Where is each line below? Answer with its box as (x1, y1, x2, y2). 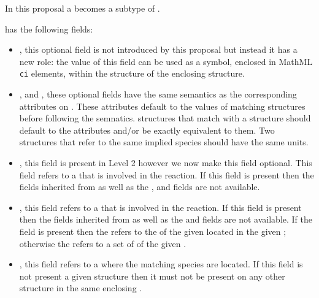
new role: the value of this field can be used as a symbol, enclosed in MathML (19, 55, 313, 67)
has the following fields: (5, 22, 93, 35)
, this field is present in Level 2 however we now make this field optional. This (19, 156, 312, 169)
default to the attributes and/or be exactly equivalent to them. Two (19, 123, 275, 136)
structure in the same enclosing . (19, 281, 142, 294)
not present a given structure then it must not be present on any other (19, 269, 285, 282)
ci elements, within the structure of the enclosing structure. (19, 67, 245, 80)
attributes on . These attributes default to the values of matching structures (19, 99, 306, 112)
